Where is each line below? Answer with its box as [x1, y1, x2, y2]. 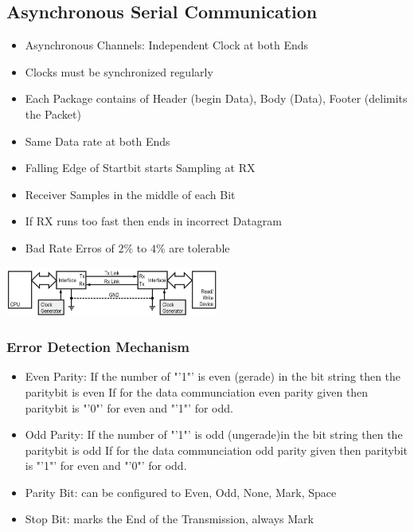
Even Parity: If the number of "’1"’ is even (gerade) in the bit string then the [25, 368, 401, 385]
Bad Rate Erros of [25, 239, 115, 256]
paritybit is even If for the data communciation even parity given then [25, 383, 369, 400]
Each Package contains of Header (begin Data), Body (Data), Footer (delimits [25, 90, 408, 107]
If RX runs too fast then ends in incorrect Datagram [25, 213, 282, 229]
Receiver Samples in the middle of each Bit [25, 186, 236, 202]
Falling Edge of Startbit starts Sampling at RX [25, 159, 256, 176]
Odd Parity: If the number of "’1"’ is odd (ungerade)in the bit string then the [25, 426, 403, 443]
